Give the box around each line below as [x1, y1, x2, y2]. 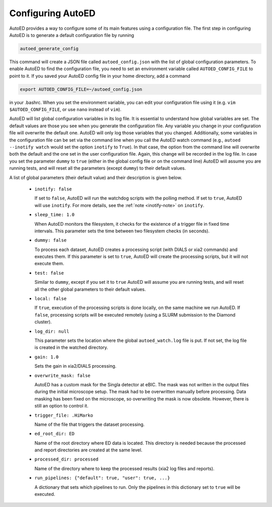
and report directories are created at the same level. [34, 447, 143, 453]
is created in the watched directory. [34, 344, 108, 350]
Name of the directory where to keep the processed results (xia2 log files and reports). [34, 465, 215, 472]
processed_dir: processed [34, 457, 99, 462]
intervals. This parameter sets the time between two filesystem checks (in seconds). [34, 228, 210, 234]
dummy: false [34, 237, 67, 243]
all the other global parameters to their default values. [34, 286, 146, 292]
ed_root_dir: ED [34, 431, 75, 437]
